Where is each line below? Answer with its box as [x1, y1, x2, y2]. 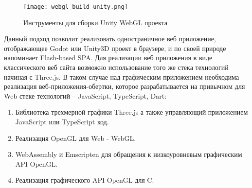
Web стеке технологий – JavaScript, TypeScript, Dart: [4, 90, 167, 101]
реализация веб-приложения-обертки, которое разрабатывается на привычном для [4, 81, 245, 91]
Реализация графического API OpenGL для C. [15, 175, 154, 185]
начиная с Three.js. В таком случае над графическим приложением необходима [4, 71, 239, 82]
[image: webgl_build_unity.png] [23, 3, 128, 10]
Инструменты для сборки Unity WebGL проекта [23, 17, 168, 27]
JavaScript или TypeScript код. [15, 117, 109, 126]
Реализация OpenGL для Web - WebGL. [15, 133, 136, 143]
